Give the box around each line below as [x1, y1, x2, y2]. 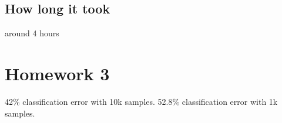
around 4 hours [5, 27, 59, 39]
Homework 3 [5, 61, 110, 85]
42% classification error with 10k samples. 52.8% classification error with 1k [5, 95, 278, 107]
